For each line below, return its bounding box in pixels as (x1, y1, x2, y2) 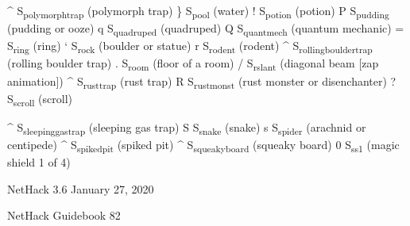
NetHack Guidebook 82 (7, 207, 121, 224)
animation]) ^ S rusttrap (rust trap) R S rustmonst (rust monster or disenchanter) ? (7, 72, 396, 91)
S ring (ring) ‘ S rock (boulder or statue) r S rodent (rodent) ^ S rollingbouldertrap (7, 37, 373, 56)
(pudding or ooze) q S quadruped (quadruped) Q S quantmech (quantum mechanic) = (7, 20, 404, 38)
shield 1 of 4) (7, 154, 71, 170)
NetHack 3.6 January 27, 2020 (7, 180, 154, 197)
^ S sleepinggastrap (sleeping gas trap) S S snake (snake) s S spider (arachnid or (7, 118, 366, 137)
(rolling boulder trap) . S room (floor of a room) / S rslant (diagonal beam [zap (7, 55, 379, 74)
